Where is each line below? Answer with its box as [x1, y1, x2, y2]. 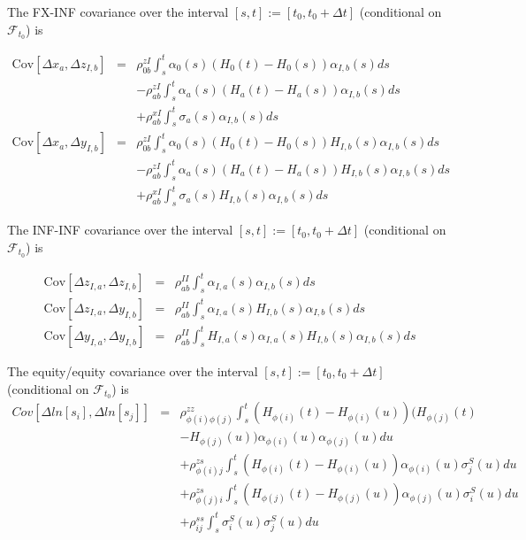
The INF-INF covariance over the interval [7, 220, 233, 239]
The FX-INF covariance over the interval [7, 3, 229, 20]
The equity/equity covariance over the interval [7, 361, 258, 380]
